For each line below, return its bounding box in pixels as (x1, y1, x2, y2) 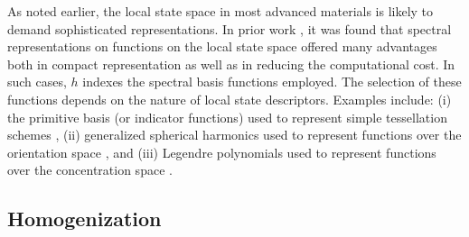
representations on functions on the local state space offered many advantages (7, 37, 437, 56)
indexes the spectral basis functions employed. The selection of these (82, 72, 462, 91)
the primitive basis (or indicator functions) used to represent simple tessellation (7, 107, 447, 126)
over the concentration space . (7, 160, 173, 179)
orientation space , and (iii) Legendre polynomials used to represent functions (7, 142, 436, 161)
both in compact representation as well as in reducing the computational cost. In (7, 54, 455, 73)
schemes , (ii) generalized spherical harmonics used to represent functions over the (7, 125, 462, 144)
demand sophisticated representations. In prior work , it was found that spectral (7, 19, 452, 38)
